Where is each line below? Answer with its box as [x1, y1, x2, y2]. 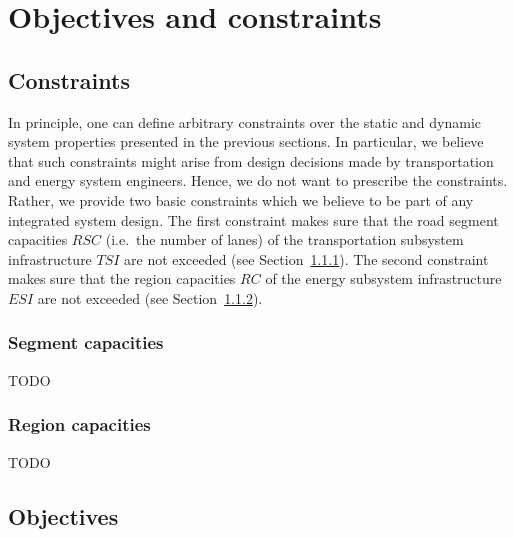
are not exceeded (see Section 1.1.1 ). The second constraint [124, 248, 489, 269]
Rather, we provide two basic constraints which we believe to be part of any [8, 189, 474, 210]
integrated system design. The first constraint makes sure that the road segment [8, 209, 499, 230]
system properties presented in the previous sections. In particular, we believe [8, 131, 484, 152]
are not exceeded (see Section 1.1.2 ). [37, 287, 263, 308]
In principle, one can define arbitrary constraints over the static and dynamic [8, 111, 481, 132]
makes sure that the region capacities [8, 268, 236, 289]
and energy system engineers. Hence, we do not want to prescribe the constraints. [8, 170, 508, 191]
